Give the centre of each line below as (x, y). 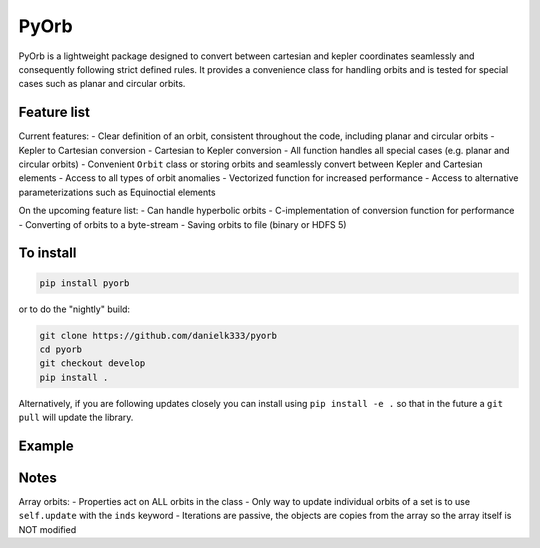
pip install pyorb (84, 283)
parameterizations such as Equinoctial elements (117, 192)
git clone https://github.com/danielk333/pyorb (158, 335)
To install (47, 253)
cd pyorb (61, 349)
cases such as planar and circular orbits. (102, 84)
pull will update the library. (76, 417)
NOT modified (47, 529)
